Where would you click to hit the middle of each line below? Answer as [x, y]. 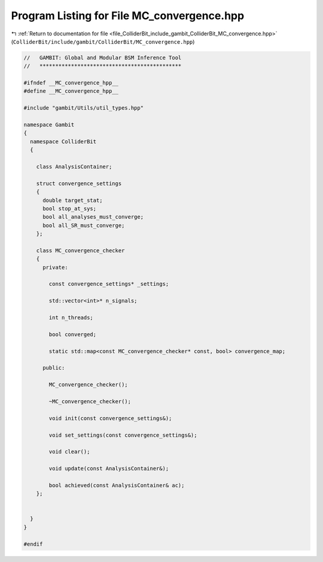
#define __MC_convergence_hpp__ [71, 91]
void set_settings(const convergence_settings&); [123, 435]
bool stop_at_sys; [70, 209]
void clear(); [69, 452]
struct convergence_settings [79, 183]
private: [55, 267]
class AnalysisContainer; [74, 167]
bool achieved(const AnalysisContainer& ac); [117, 485]
